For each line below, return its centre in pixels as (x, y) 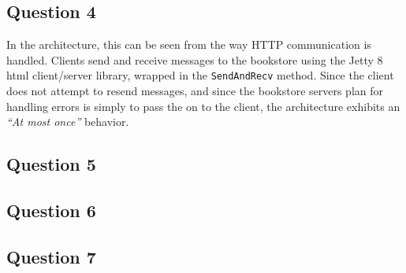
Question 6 (51, 210)
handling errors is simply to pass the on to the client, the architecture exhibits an (203, 106)
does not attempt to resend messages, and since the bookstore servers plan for (195, 91)
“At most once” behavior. (68, 122)
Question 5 (51, 164)
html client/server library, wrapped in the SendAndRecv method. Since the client (200, 75)
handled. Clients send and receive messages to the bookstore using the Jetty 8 (195, 59)
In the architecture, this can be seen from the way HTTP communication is (189, 44)
